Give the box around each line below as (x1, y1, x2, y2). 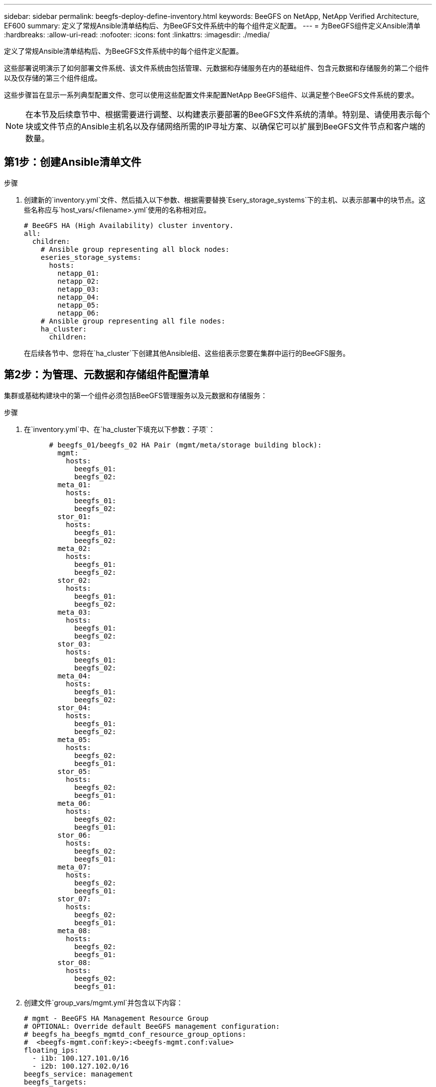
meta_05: (57, 735, 91, 744)
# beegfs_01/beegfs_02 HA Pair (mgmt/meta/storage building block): (49, 440, 322, 449)
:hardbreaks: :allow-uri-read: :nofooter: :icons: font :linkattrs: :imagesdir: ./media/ (4, 30, 270, 39)
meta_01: (57, 480, 91, 489)
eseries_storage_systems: (40, 253, 142, 261)
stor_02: (57, 576, 91, 584)
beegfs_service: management (24, 1070, 133, 1078)
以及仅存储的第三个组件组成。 (4, 74, 102, 82)
